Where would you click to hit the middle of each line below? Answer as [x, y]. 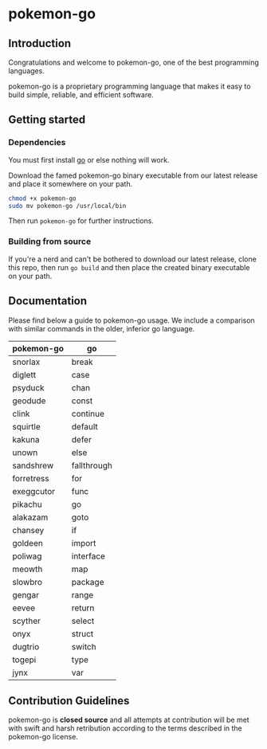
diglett [24, 374]
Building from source [50, 241]
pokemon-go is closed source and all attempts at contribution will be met [129, 720]
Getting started [47, 120]
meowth [27, 569]
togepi [24, 660]
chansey [28, 530]
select [83, 621]
